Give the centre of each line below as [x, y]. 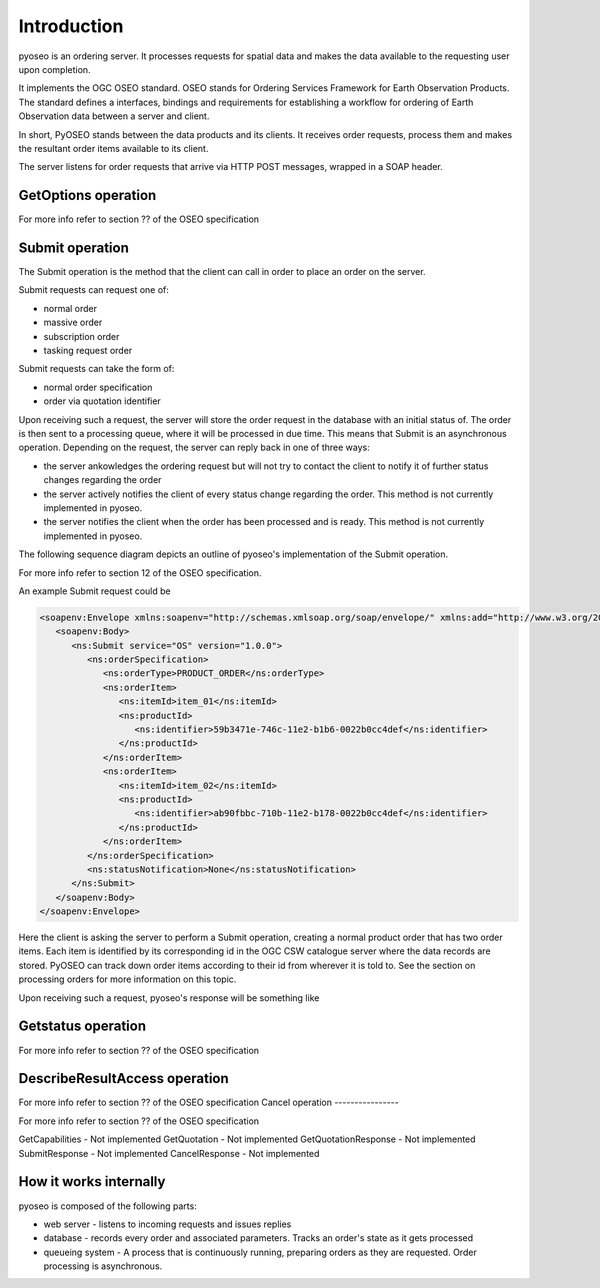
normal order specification [98, 387]
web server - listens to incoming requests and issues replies [167, 1224]
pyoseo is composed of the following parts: [107, 1206]
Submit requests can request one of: [94, 290]
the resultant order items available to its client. [113, 148]
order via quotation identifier [102, 401]
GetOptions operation [87, 195]
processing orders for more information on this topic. [127, 979]
